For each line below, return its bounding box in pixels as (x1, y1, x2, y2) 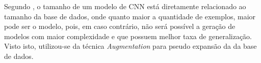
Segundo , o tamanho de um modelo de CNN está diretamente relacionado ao (4, 1, 246, 11)
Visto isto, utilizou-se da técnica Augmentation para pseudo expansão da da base (4, 41, 257, 51)
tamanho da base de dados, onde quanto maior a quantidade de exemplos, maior (4, 11, 256, 21)
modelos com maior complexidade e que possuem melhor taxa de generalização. (4, 30, 252, 41)
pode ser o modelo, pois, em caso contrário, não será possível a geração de (4, 21, 236, 31)
